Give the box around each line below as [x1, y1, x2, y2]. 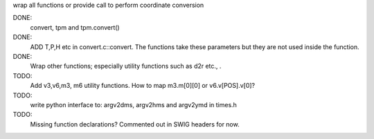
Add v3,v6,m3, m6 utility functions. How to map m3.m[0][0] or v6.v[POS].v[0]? [30, 82, 256, 90]
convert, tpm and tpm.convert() [30, 23, 121, 31]
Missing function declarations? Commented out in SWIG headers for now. [30, 120, 240, 128]
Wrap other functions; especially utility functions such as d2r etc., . [30, 62, 222, 71]
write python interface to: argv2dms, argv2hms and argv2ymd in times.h [30, 100, 237, 109]
